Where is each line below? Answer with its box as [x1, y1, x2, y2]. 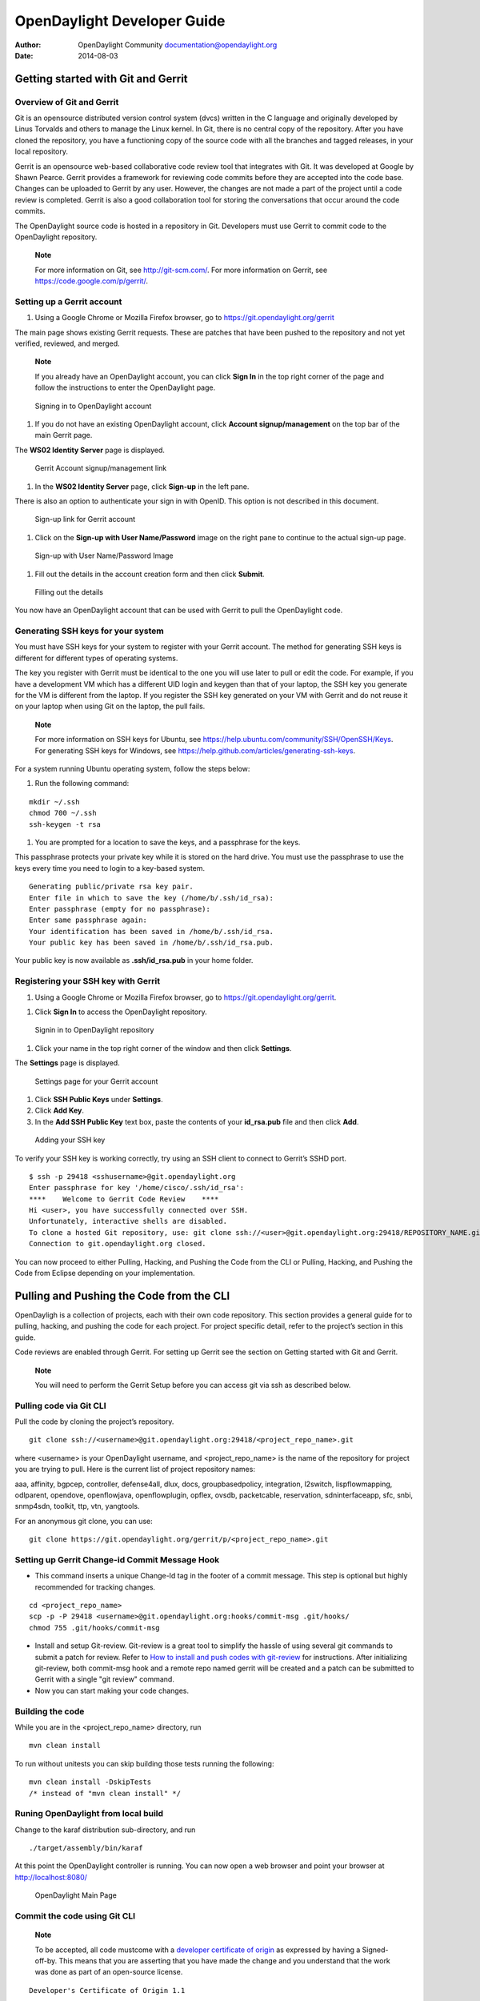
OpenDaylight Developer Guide [14, 12, 226, 30]
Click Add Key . [34, 1105, 84, 1116]
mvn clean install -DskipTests [29, 1778, 152, 1786]
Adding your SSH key [34, 1135, 106, 1145]
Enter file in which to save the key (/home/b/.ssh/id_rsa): [29, 893, 274, 902]
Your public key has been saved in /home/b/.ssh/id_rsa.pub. [29, 938, 274, 948]
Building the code [14, 1706, 85, 1717]
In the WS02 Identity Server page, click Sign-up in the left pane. [34, 481, 250, 491]
